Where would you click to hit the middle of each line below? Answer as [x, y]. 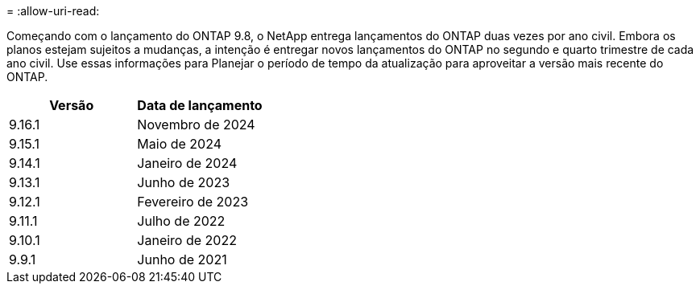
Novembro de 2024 [196, 125]
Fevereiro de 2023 [193, 202]
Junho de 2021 [182, 259]
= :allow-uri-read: [53, 11]
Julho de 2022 [181, 221]
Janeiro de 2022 [187, 240]
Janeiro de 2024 [187, 163]
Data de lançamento [200, 105]
